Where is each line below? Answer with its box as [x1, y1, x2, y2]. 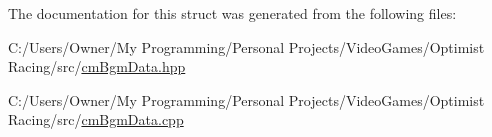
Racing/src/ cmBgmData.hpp [8, 56, 186, 77]
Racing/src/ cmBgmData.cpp [8, 109, 184, 130]
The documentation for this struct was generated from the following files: [8, 3, 457, 23]
